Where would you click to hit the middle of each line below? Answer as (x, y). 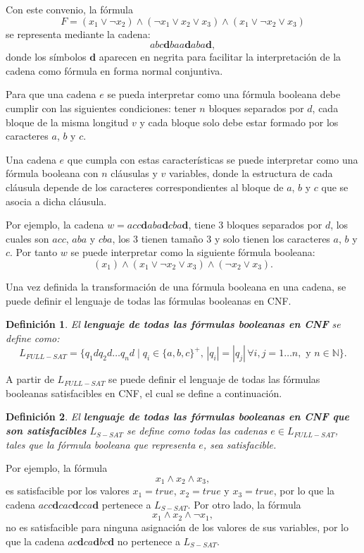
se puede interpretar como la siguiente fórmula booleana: (193, 252)
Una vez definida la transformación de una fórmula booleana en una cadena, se (176, 286)
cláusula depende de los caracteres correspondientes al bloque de (145, 187)
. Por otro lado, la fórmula (244, 504)
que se (335, 187)
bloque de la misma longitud (67, 122)
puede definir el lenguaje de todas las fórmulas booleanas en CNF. (149, 300)
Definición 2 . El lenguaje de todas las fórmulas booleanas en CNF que (177, 417)
